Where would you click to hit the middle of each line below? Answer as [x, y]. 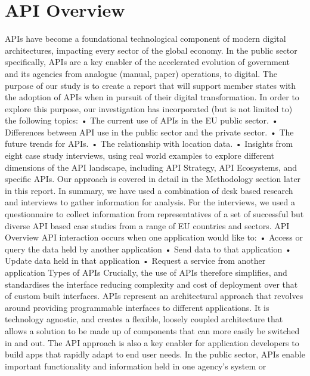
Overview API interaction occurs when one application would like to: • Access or [154, 237]
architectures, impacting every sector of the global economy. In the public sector [151, 50]
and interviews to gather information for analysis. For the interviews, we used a [150, 202]
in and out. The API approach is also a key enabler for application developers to [152, 342]
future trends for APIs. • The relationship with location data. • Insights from [149, 144]
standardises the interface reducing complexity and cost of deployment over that [151, 284]
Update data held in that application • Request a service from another [135, 261]
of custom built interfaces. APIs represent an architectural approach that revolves [154, 296]
